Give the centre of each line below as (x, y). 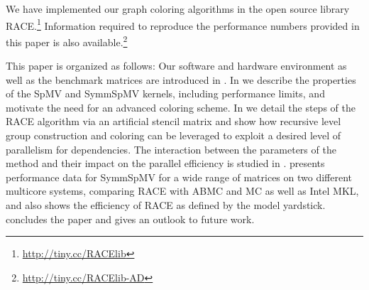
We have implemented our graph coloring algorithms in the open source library (178, 9)
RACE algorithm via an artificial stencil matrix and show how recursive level (174, 121)
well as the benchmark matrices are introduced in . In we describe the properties (181, 79)
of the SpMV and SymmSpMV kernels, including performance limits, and (165, 93)
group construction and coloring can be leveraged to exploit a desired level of (174, 135)
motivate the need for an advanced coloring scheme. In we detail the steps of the (181, 107)
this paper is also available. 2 (67, 41)
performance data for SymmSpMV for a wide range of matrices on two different (179, 177)
